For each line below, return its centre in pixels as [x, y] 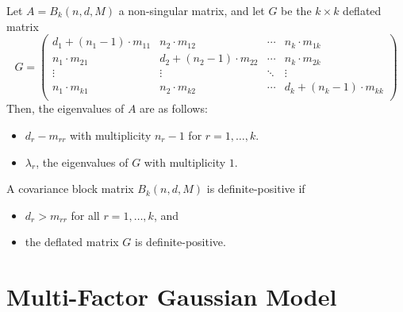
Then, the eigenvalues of [65, 108]
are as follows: [174, 108]
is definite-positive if [256, 189]
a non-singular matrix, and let [192, 10]
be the [296, 10]
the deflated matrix [72, 242]
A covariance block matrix [70, 189]
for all [85, 215]
